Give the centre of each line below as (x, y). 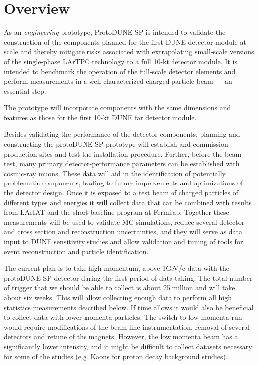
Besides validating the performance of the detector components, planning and (122, 134)
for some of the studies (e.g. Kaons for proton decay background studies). (116, 356)
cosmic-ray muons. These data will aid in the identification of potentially (115, 173)
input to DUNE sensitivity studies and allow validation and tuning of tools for (124, 241)
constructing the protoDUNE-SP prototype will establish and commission (116, 144)
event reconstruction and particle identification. (76, 251)
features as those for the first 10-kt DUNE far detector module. (100, 117)
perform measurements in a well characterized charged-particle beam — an (118, 81)
